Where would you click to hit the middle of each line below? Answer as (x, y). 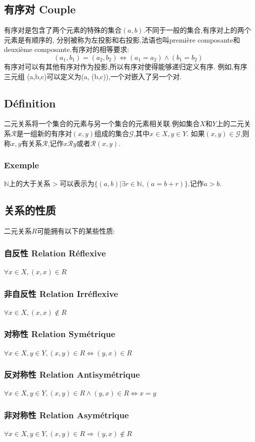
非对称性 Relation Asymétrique (66, 415)
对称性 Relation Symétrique (60, 334)
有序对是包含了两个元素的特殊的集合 (63, 30)
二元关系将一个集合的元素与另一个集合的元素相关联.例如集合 (102, 123)
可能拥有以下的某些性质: (76, 231)
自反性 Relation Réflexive (55, 253)
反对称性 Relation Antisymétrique (72, 374)
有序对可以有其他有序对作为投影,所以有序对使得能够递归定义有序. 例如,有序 (126, 66)
